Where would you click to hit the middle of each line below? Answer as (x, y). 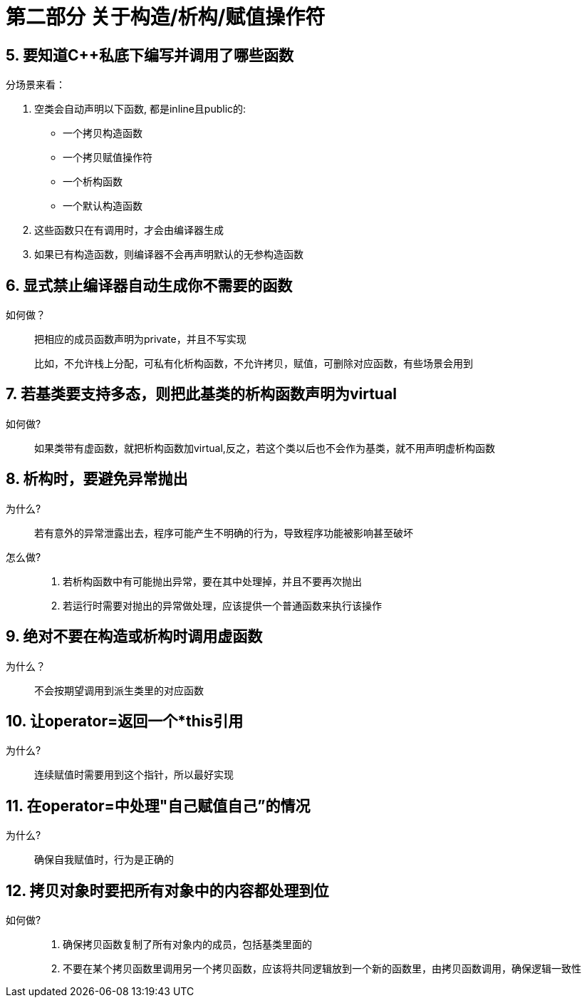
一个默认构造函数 (103, 206)
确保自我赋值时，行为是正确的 (104, 860)
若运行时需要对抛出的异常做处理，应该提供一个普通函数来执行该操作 (222, 605)
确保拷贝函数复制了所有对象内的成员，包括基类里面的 (187, 945)
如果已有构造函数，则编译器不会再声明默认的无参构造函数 (169, 254)
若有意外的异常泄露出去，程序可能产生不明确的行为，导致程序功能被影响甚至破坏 (224, 533)
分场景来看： (36, 85)
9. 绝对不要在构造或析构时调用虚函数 (134, 637)
